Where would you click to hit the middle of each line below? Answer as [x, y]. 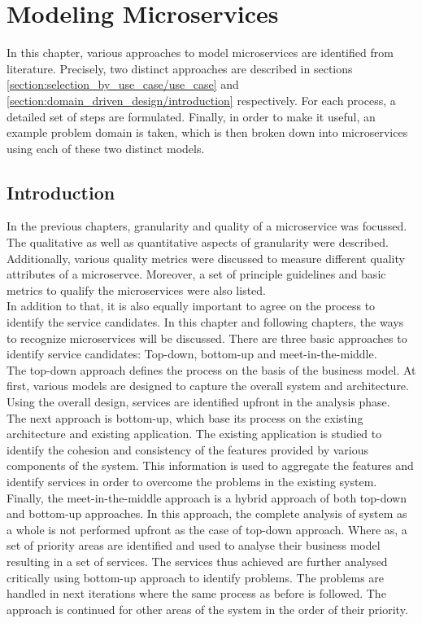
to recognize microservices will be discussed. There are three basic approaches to [207, 338]
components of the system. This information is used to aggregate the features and [210, 465]
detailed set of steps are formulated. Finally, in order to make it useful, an [191, 116]
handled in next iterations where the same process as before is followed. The [196, 593]
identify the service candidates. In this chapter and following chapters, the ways [205, 322]
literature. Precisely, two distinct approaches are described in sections [180, 68]
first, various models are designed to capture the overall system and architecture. [208, 386]
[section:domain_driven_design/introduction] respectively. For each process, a [201, 100]
